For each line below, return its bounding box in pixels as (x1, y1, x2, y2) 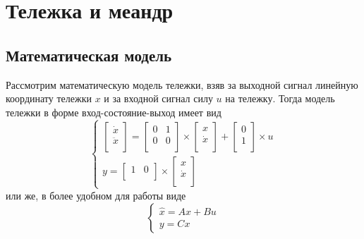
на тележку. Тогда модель (225, 91, 335, 106)
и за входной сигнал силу (104, 91, 213, 106)
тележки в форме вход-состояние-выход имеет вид (6, 104, 222, 119)
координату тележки (6, 91, 92, 106)
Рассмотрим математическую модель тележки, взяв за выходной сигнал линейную (6, 77, 358, 92)
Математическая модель (6, 44, 172, 66)
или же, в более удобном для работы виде (6, 188, 186, 202)
